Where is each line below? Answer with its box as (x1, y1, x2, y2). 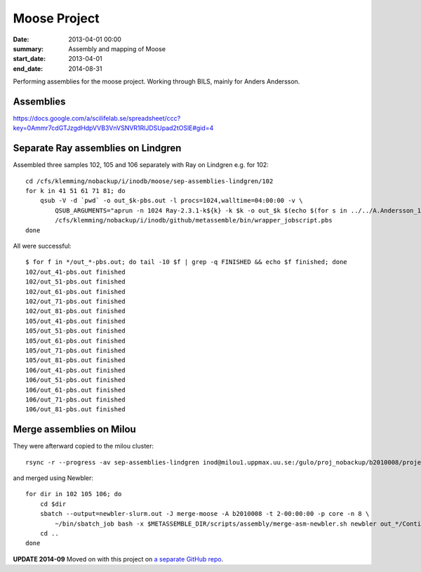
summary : (13, 44, 44, 53)
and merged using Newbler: (13, 474, 94, 482)
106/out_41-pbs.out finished (25, 366, 126, 374)
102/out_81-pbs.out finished (25, 307, 126, 315)
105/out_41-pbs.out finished (25, 317, 126, 325)
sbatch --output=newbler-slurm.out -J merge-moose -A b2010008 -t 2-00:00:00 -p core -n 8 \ (39, 510, 370, 518)
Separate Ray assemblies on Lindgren (13, 142, 182, 154)
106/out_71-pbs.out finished (25, 395, 126, 404)
